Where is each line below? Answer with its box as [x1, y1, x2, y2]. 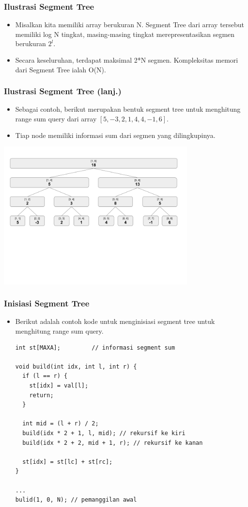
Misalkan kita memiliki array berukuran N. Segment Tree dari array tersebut [15, 19, 245, 30]
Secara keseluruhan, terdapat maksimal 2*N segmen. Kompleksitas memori [15, 55, 238, 65]
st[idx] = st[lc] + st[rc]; [22, 458, 113, 465]
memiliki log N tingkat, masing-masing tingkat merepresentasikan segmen [15, 29, 235, 39]
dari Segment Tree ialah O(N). [15, 64, 106, 74]
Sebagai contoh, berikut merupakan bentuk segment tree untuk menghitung [15, 104, 241, 114]
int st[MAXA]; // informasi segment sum [15, 344, 175, 351]
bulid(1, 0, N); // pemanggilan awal [15, 496, 137, 504]
